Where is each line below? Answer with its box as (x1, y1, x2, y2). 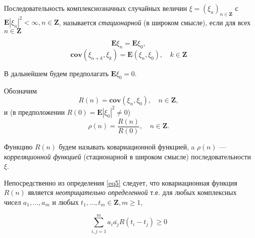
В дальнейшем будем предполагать (4, 68, 109, 79)
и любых (52, 197, 79, 207)
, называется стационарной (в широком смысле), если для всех (59, 17, 251, 27)
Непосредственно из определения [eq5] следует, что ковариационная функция (4, 177, 238, 188)
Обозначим (4, 85, 37, 95)
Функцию (4, 142, 33, 152)
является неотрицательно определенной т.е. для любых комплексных (28, 187, 237, 197)
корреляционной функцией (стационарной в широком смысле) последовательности (4, 151, 251, 161)
